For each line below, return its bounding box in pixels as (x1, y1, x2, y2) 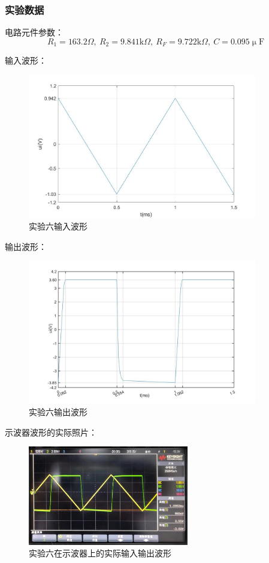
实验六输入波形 (29, 220, 87, 233)
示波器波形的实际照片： (5, 425, 97, 438)
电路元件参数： (5, 26, 64, 38)
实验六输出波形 (29, 406, 87, 418)
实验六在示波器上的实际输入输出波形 (29, 547, 171, 559)
